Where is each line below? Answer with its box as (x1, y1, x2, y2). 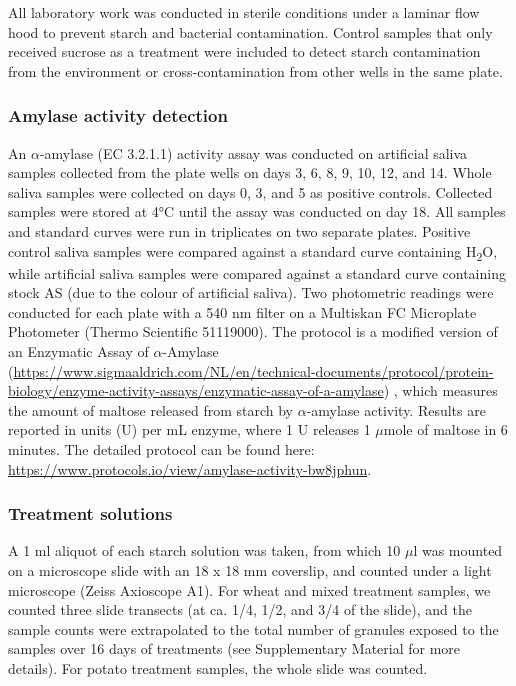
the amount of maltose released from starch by (8, 399, 293, 420)
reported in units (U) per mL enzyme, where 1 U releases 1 (8, 419, 371, 440)
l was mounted (413, 540, 503, 561)
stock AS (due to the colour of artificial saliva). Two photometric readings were (8, 282, 494, 303)
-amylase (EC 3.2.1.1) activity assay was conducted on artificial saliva (39, 142, 468, 163)
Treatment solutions (8, 501, 173, 526)
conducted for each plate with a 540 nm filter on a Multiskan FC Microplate (8, 301, 477, 322)
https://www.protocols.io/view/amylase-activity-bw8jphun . (8, 458, 372, 479)
